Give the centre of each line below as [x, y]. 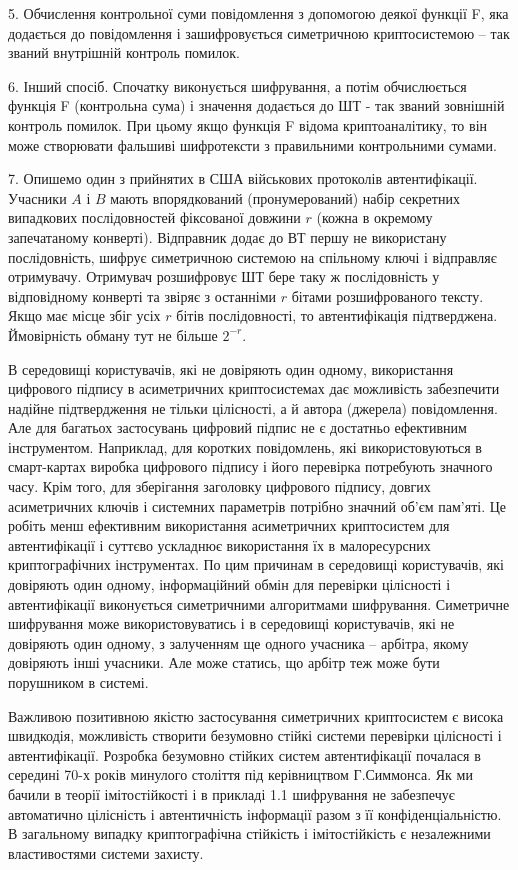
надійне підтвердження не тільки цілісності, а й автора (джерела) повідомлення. [253, 407]
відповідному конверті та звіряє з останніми [142, 295]
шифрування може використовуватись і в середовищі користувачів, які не [231, 623]
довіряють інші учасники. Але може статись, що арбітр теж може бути [224, 662]
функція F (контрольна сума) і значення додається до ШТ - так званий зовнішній [256, 105]
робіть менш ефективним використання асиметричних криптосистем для [229, 525]
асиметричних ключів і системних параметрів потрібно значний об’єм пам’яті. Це [257, 505]
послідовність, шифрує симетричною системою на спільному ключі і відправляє [252, 256]
